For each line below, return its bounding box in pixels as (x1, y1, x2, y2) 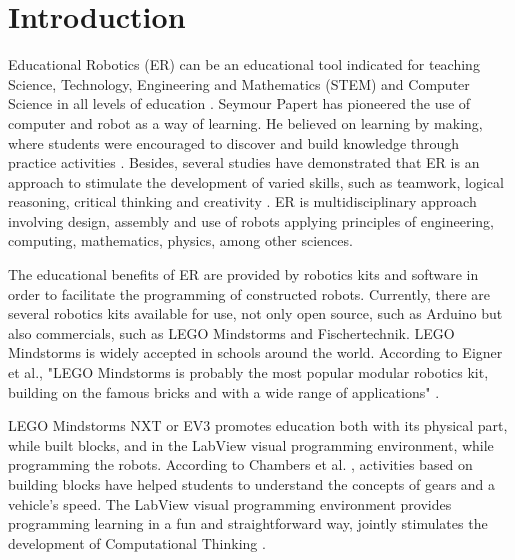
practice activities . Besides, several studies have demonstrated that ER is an (8, 152, 480, 173)
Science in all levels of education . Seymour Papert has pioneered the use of (8, 93, 471, 114)
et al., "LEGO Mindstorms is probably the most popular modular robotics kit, (8, 362, 489, 383)
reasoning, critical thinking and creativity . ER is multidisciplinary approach (8, 191, 477, 212)
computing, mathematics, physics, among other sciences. (8, 230, 353, 251)
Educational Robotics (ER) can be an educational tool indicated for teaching (8, 54, 480, 75)
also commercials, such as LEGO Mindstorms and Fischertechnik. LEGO (8, 322, 455, 343)
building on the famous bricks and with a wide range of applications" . (8, 381, 440, 402)
